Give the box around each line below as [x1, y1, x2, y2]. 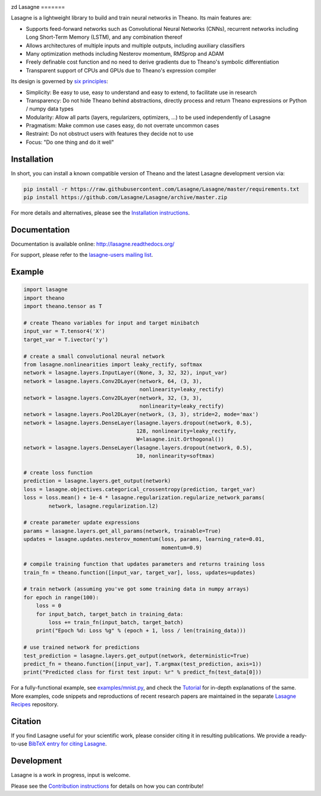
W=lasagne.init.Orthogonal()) [136, 436, 225, 443]
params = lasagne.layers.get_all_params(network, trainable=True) [23, 527, 221, 534]
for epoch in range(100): [23, 594, 99, 600]
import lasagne [23, 286, 68, 293]
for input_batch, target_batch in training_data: [36, 611, 184, 618]
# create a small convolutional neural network [23, 353, 165, 360]
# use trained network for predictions [23, 644, 140, 651]
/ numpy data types [26, 105, 74, 112]
